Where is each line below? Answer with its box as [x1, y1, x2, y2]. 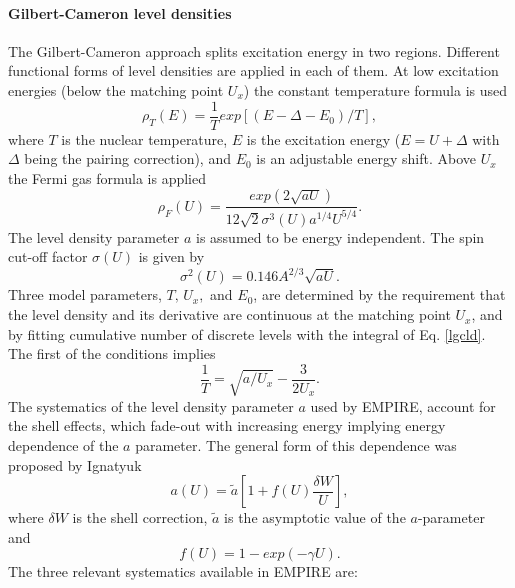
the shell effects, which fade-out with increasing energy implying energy [8, 415, 446, 436]
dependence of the [8, 434, 119, 455]
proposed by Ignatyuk [8, 454, 142, 475]
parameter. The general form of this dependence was [135, 434, 457, 455]
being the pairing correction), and [24, 148, 231, 169]
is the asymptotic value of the [224, 507, 406, 528]
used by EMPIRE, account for [310, 395, 496, 416]
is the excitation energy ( [246, 128, 401, 149]
